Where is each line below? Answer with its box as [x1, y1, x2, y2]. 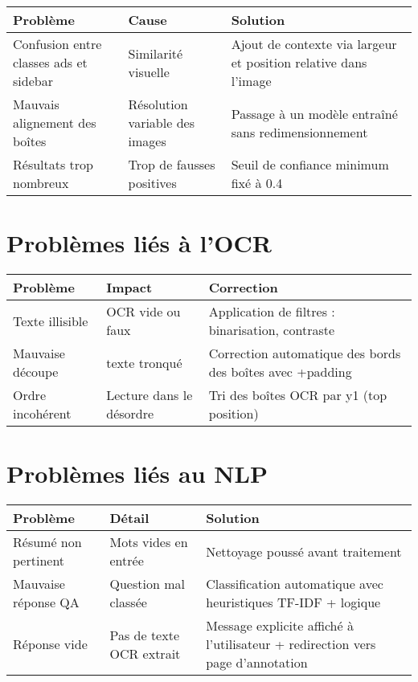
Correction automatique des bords [208, 344, 401, 363]
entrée [109, 551, 144, 570]
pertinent [13, 551, 65, 570]
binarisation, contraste [208, 321, 335, 340]
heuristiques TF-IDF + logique [206, 593, 381, 612]
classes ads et [13, 53, 88, 71]
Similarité [128, 43, 183, 63]
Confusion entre [13, 35, 102, 53]
